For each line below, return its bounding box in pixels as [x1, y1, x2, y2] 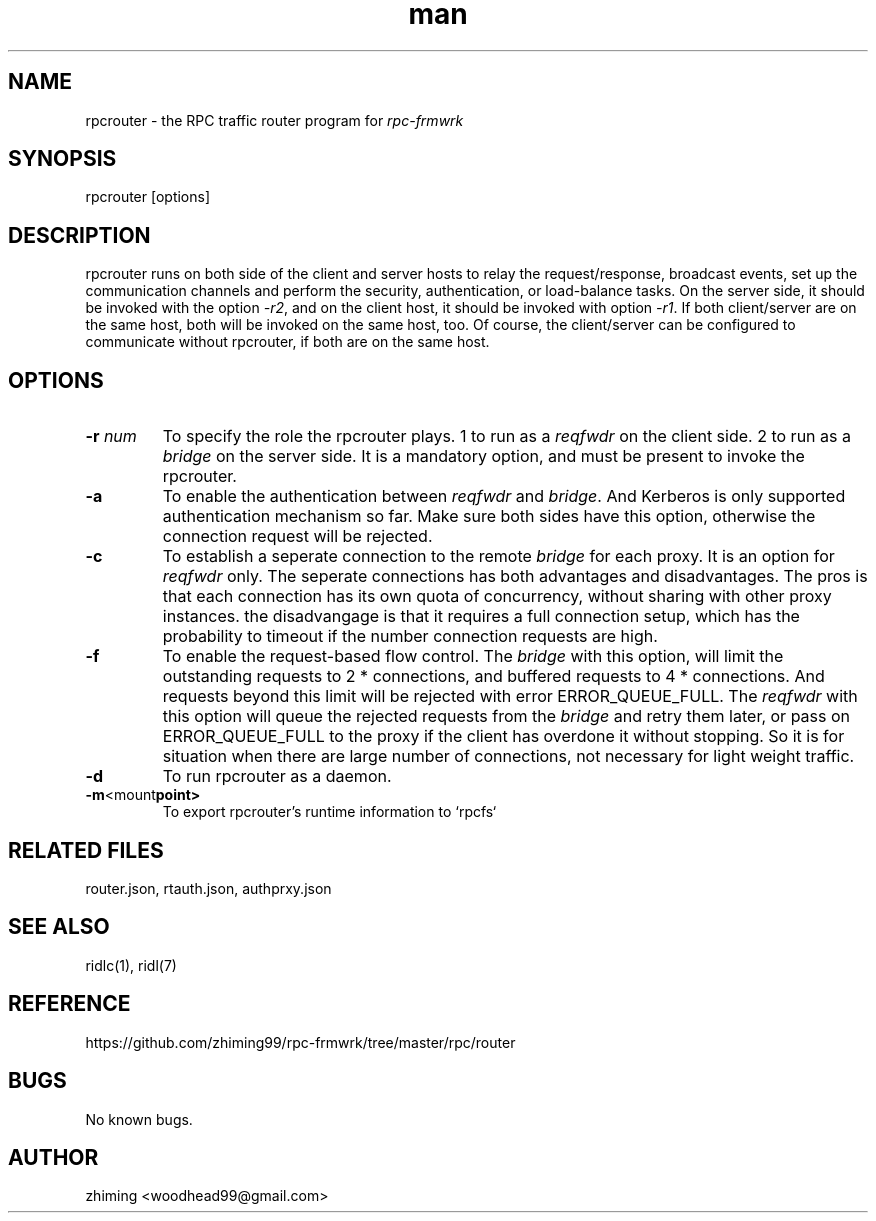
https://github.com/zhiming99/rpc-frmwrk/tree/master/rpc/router [85, 1033, 516, 1051]
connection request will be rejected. [162, 526, 433, 547]
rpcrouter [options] [85, 188, 211, 206]
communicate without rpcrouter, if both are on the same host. [85, 333, 490, 351]
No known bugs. [85, 1110, 193, 1128]
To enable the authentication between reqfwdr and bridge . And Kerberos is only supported [162, 486, 846, 507]
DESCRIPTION [8, 222, 151, 248]
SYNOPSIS [8, 146, 117, 172]
